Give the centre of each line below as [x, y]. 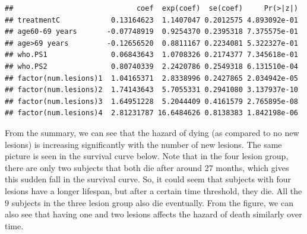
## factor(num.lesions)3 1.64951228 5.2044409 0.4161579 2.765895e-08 [151, 101]
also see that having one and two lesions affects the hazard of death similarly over [153, 214]
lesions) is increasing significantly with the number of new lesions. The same [143, 144]
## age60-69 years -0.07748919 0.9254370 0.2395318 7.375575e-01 [151, 32]
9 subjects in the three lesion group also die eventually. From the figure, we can [149, 202]
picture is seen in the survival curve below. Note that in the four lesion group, [147, 156]
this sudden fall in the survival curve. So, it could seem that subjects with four [148, 179]
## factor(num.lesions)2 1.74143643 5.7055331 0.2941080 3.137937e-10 [151, 90]
